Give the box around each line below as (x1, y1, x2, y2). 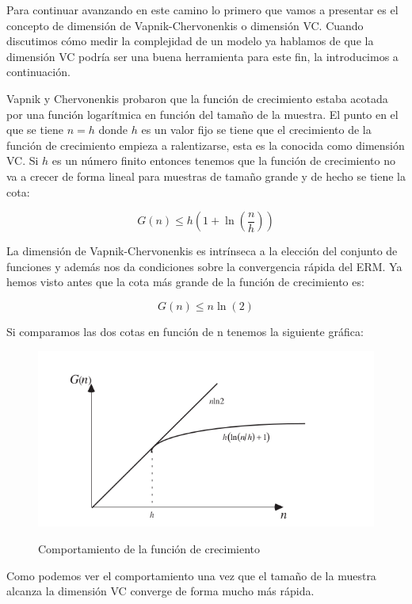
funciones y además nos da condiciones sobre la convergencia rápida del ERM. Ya (6, 258, 402, 274)
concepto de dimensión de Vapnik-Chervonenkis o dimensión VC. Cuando (6, 17, 364, 33)
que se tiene (6, 121, 64, 138)
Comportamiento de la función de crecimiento (38, 540, 261, 556)
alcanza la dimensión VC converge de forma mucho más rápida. (6, 583, 315, 599)
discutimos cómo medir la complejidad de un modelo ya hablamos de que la (6, 32, 374, 49)
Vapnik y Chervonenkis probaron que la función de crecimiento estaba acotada (6, 90, 388, 106)
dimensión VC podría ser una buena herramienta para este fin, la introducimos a (6, 48, 399, 64)
